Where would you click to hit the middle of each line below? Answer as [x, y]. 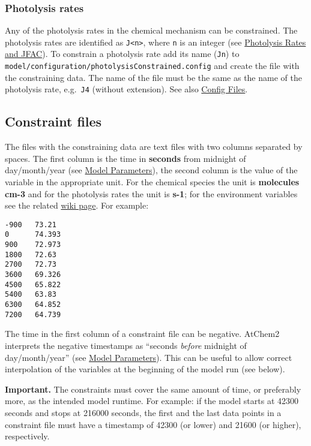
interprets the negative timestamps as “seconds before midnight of [126, 345]
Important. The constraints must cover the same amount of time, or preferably [153, 389]
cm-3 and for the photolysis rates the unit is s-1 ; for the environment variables [151, 193]
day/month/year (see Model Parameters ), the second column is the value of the [151, 170]
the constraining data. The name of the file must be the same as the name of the [153, 77]
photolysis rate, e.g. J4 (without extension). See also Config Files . [126, 89]
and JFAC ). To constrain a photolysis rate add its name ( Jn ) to [122, 54]
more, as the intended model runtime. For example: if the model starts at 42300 [152, 401]
